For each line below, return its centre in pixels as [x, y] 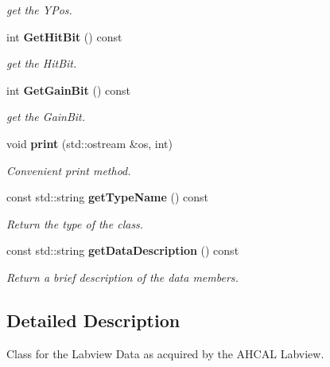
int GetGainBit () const [68, 90]
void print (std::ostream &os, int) [89, 143]
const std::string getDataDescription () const [123, 250]
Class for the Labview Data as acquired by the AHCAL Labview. [165, 353]
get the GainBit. [46, 117]
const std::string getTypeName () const [108, 197]
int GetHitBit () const [64, 36]
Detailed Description [93, 320]
